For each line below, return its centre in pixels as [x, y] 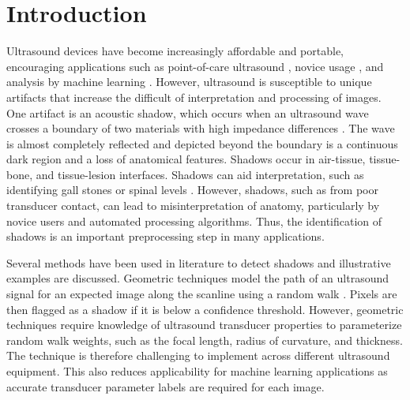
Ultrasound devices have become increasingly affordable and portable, [175, 51]
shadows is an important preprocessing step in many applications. [166, 236]
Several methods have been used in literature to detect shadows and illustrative [199, 262]
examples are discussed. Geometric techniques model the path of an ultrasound [198, 278]
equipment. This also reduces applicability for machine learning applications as [197, 371]
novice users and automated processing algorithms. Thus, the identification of [194, 221]
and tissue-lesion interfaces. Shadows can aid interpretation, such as [200, 174]
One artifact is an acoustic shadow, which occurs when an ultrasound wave [188, 112]
